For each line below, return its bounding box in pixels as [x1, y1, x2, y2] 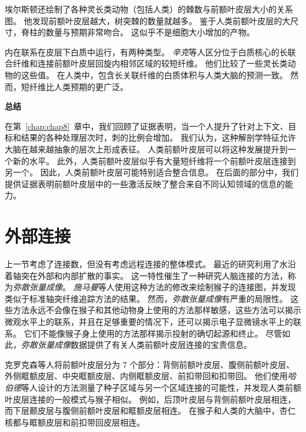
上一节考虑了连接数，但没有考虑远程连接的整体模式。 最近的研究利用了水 [5, 258, 288, 270]
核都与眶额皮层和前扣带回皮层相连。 [5, 416, 145, 428]
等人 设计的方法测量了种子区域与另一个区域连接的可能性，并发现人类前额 [21, 381, 301, 393]
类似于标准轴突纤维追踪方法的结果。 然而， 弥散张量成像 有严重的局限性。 [5, 292, 288, 304]
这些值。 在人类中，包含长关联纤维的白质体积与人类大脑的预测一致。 [21, 68, 288, 81]
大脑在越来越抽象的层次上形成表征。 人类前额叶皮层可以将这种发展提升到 [5, 142, 288, 155]
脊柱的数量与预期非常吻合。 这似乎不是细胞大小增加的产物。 [21, 26, 255, 38]
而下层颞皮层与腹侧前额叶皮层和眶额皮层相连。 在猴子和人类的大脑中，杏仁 [5, 404, 296, 417]
